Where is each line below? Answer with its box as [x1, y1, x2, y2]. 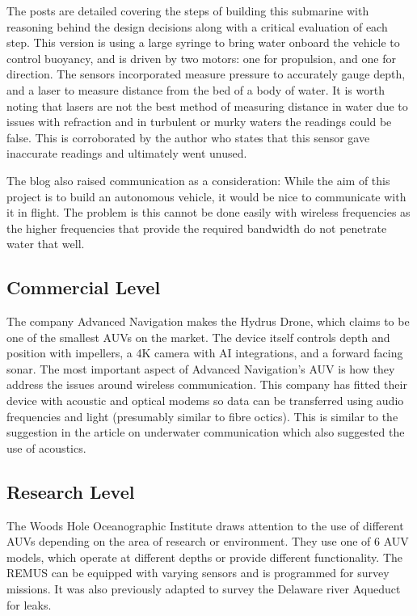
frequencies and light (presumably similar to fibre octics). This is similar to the [6, 407, 398, 424]
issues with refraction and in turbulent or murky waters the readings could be [6, 113, 392, 130]
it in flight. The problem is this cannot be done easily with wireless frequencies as [6, 204, 411, 221]
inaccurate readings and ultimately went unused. [6, 145, 247, 162]
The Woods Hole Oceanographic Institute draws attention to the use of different [6, 517, 404, 534]
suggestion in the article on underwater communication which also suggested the [6, 424, 405, 441]
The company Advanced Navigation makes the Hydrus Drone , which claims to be [6, 313, 410, 330]
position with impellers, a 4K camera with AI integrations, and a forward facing [6, 344, 403, 361]
